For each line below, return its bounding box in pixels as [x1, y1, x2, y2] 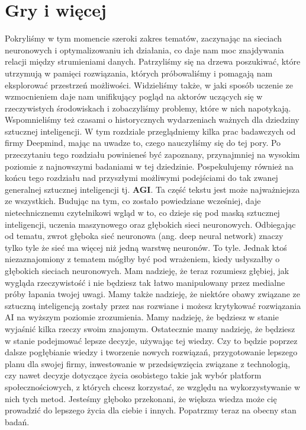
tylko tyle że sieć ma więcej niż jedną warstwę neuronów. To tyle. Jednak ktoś [5, 241, 287, 253]
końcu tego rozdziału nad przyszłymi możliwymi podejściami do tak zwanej [5, 171, 278, 184]
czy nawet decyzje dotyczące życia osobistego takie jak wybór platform [5, 369, 262, 381]
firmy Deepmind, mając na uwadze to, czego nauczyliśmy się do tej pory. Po [5, 136, 281, 149]
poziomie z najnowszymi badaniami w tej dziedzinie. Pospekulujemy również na [5, 160, 294, 172]
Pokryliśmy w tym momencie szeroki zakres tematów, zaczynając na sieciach [5, 32, 282, 44]
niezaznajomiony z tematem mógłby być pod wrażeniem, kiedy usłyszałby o [5, 253, 280, 265]
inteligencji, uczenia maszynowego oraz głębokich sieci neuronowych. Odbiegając [5, 218, 296, 230]
